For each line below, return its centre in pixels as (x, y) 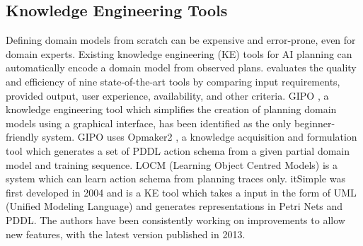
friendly (22, 137)
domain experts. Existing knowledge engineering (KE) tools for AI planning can (179, 53)
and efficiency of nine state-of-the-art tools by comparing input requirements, (173, 81)
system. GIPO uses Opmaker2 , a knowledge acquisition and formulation (200, 137)
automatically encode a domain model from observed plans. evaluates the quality (181, 68)
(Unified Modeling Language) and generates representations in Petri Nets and (174, 206)
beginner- (315, 123)
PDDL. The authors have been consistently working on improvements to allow (175, 219)
